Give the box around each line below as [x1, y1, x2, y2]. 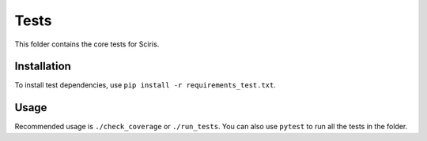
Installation [14, 60, 71, 73]
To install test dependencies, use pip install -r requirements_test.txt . [14, 80, 276, 90]
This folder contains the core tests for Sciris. [14, 39, 160, 49]
